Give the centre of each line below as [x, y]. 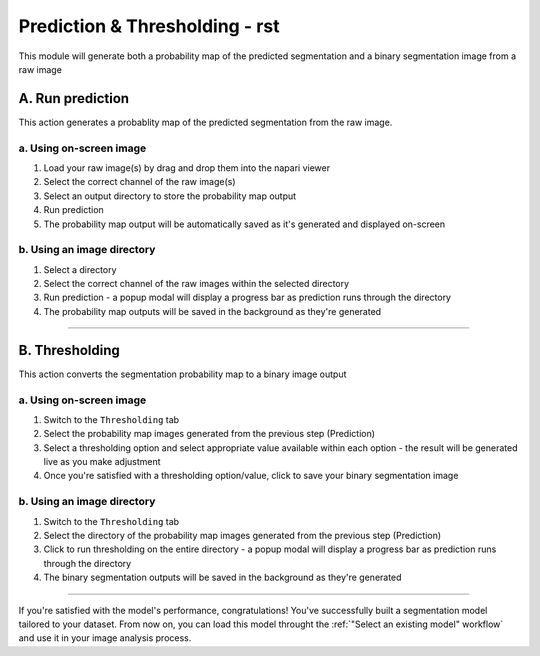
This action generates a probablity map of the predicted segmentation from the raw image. [205, 122]
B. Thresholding [69, 350]
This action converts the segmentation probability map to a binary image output [182, 374]
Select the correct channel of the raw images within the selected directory [196, 284]
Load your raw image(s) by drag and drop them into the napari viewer [186, 167]
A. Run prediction [74, 98]
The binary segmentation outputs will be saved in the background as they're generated [222, 577]
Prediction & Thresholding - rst [149, 26]
